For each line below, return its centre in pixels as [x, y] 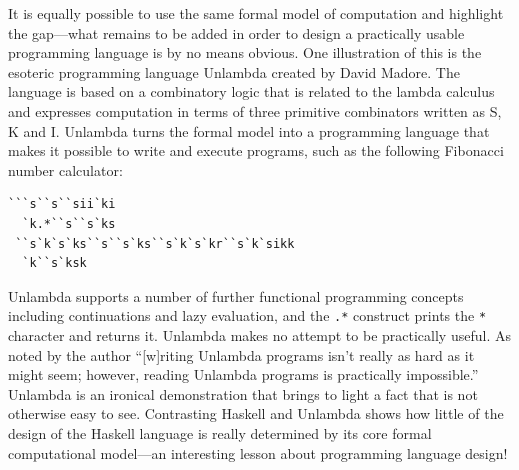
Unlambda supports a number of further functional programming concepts [236, 295]
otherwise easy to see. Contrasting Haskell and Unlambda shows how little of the [256, 413]
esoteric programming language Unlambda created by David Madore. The [234, 71]
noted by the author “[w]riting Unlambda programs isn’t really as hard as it [241, 354]
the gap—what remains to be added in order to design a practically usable [236, 32]
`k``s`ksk [54, 263]
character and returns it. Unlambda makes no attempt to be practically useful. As [259, 334]
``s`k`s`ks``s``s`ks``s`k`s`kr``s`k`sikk [155, 243]
